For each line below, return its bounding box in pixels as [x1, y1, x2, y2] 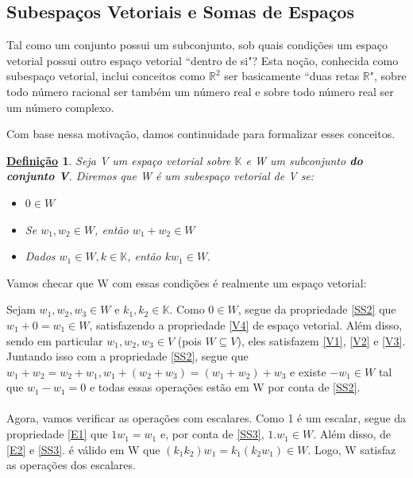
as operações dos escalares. [6, 457, 136, 473]
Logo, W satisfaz [315, 441, 396, 457]
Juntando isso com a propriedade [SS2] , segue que [6, 348, 249, 364]
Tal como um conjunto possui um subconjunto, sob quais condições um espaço [6, 37, 388, 53]
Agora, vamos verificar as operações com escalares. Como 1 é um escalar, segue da [6, 410, 407, 426]
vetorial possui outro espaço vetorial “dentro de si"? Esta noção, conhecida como [6, 52, 399, 68]
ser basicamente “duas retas [224, 67, 360, 84]
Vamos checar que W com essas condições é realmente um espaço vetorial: [6, 274, 367, 291]
